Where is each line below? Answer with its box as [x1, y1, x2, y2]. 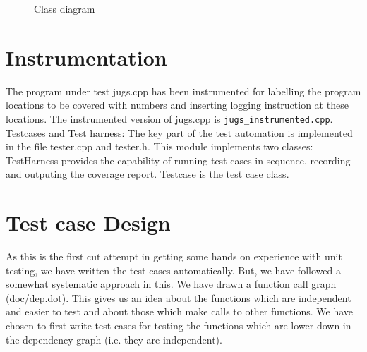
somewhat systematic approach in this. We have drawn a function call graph [6, 277, 337, 291]
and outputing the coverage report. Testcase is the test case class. [6, 166, 289, 181]
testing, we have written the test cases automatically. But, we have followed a [6, 262, 341, 277]
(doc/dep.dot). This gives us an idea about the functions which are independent [6, 290, 351, 305]
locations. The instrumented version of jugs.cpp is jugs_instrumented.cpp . [6, 111, 333, 126]
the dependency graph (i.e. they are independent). [6, 332, 222, 346]
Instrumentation [6, 42, 167, 71]
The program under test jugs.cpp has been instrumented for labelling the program [6, 83, 361, 98]
